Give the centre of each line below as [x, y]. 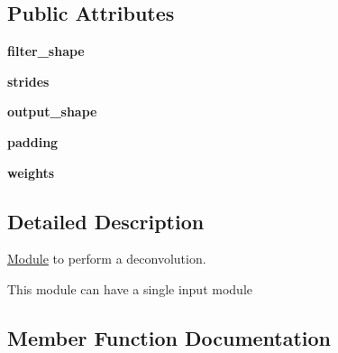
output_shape [52, 111]
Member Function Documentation [169, 337]
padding [33, 141]
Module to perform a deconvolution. [107, 259]
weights [31, 172]
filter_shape [46, 51]
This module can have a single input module [130, 288]
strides [28, 81]
